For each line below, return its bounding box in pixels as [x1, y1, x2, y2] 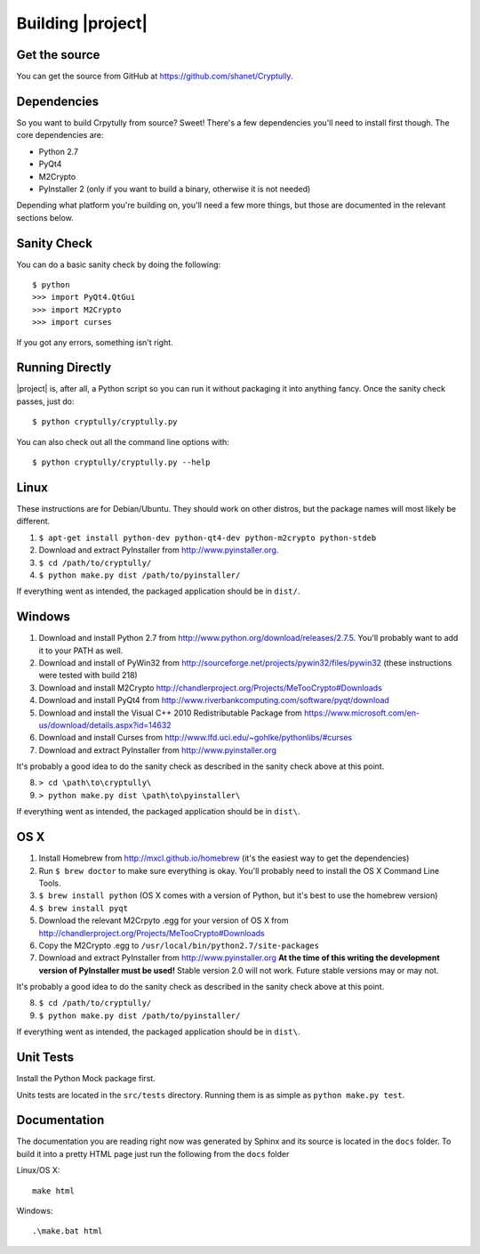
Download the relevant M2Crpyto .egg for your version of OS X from [38, 915, 289, 926]
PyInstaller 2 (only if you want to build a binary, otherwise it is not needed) [38, 183, 311, 194]
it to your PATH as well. [38, 645, 124, 656]
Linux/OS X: [16, 1165, 60, 1176]
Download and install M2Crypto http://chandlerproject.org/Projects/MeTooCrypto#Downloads [38, 682, 382, 693]
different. [16, 516, 51, 527]
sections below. [16, 212, 75, 222]
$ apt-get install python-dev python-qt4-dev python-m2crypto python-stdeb [38, 532, 377, 543]
